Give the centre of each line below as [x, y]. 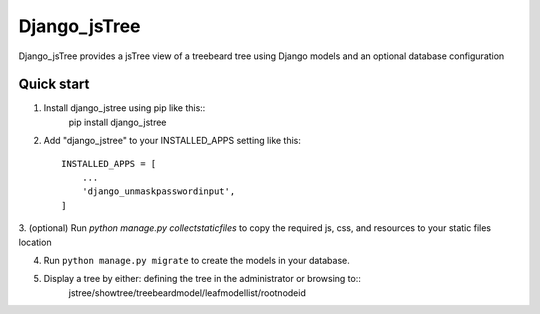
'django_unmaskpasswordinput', [158, 191]
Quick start [54, 84]
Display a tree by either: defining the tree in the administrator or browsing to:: [202, 279]
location [35, 242]
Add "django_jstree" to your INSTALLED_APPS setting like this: [172, 141]
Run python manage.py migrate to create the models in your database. [196, 260]
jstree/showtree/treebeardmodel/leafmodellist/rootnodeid [187, 292]
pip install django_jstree [117, 122]
